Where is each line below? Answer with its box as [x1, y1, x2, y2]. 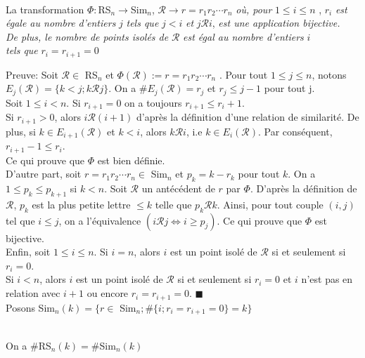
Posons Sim [6, 300, 55, 314]
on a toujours [124, 95, 182, 110]
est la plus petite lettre [32, 197, 131, 211]
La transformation [6, 1, 84, 16]
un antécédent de [141, 181, 215, 196]
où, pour [236, 1, 272, 16]
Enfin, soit [6, 244, 51, 259]
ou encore [87, 286, 129, 300]
